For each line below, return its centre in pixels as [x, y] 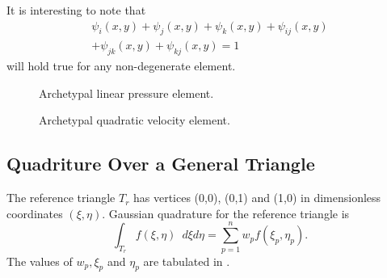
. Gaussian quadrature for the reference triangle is [226, 213]
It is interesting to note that [76, 10]
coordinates [35, 213]
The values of [40, 261]
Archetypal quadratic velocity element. [135, 120]
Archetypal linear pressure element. [126, 93]
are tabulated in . [187, 261]
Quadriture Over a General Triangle [161, 164]
